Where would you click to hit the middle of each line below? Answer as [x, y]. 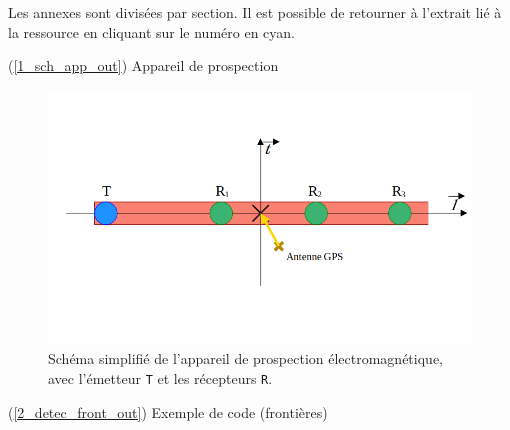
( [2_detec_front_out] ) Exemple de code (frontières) [168, 411]
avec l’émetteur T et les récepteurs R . [160, 377]
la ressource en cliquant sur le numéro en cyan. [151, 31]
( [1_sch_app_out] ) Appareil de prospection [143, 65]
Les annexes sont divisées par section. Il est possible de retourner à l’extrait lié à [255, 12]
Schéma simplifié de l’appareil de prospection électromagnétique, [245, 358]
